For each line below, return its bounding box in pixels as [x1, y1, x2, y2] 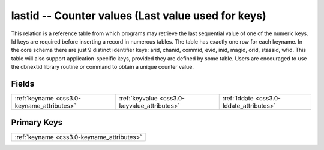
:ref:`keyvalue [119, 94, 158, 103]
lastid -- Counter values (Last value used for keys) [11, 9, 266, 22]
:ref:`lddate [222, 94, 254, 103]
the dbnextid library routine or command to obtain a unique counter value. [11, 63, 194, 71]
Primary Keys [11, 117, 63, 128]
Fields [11, 78, 35, 89]
